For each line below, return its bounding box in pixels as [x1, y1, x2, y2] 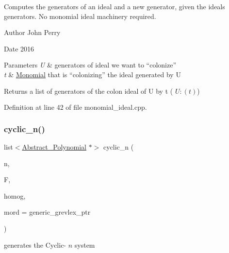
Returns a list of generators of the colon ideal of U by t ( [4, 85, 173, 96]
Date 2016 [4, 43, 34, 53]
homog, [4, 190, 26, 201]
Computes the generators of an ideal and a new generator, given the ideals [4, 1, 225, 11]
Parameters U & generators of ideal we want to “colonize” [4, 60, 177, 70]
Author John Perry [4, 27, 61, 37]
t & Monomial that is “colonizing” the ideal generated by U [4, 69, 181, 79]
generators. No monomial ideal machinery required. [4, 11, 156, 21]
